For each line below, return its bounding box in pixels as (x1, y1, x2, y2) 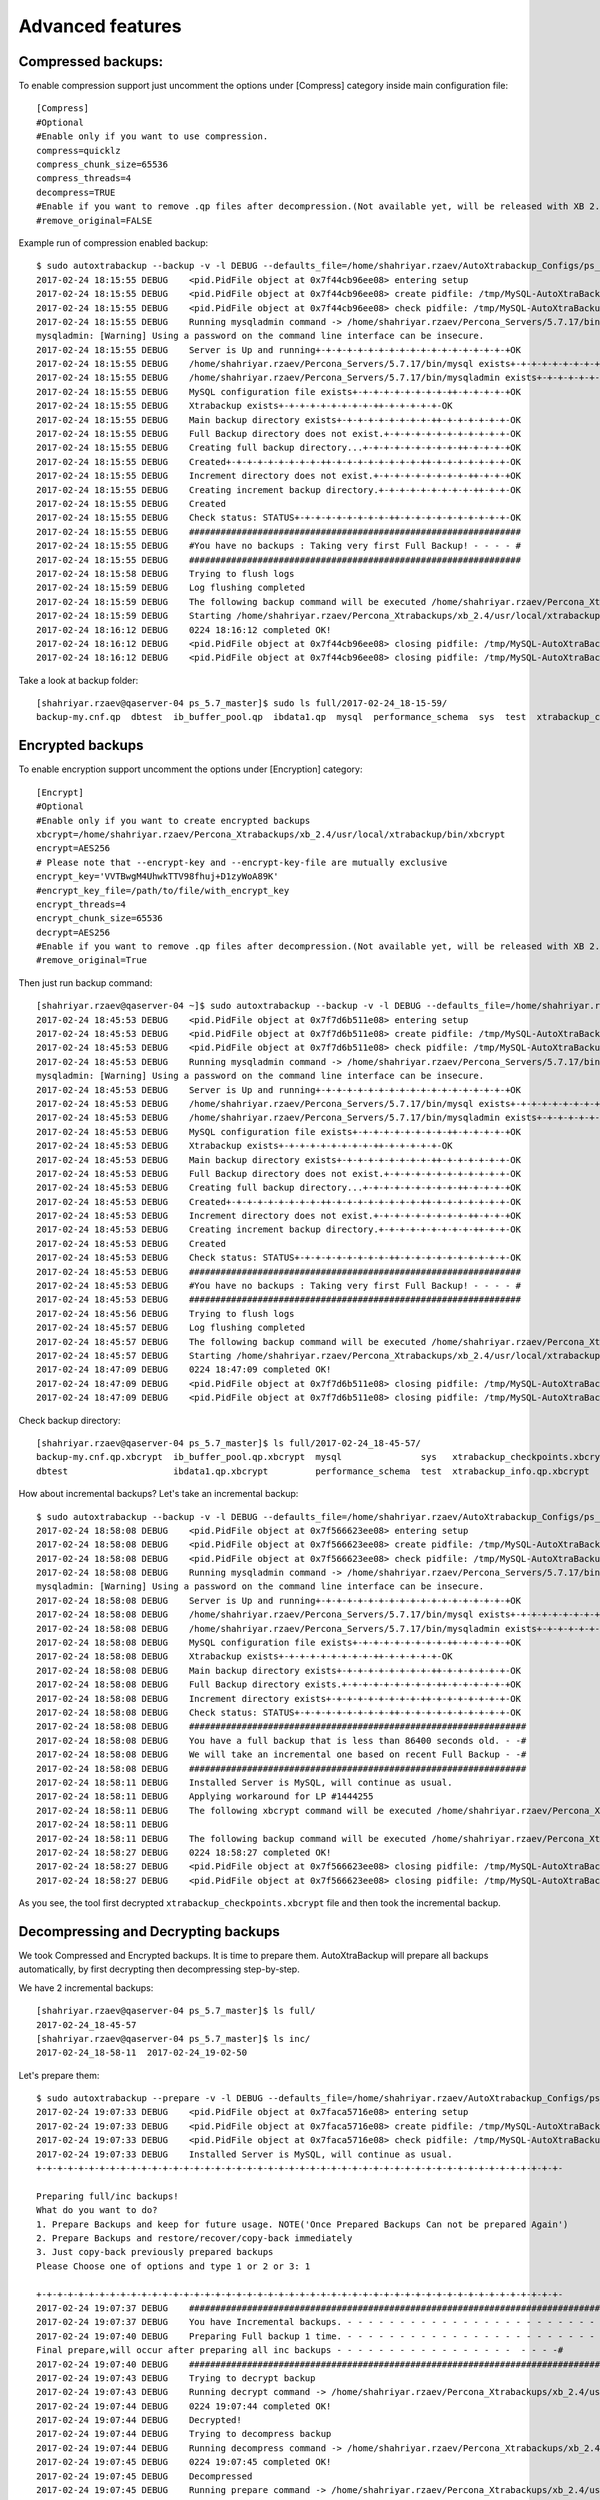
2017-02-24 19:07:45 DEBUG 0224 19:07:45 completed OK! (36, 2456, 332, 2468)
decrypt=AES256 (36, 926, 111, 938)
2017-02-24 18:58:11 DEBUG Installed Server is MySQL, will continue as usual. (36, 1776, 453, 1788)
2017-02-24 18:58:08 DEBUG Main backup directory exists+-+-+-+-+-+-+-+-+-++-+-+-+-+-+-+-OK (36, 1665, 522, 1676)
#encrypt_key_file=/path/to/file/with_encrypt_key (36, 885, 290, 896)
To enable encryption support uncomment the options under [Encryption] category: (18, 763, 363, 775)
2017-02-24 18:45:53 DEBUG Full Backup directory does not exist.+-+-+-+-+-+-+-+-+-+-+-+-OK (36, 1168, 522, 1179)
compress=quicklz (36, 145, 121, 156)
